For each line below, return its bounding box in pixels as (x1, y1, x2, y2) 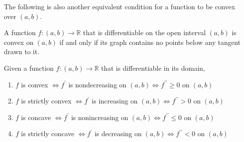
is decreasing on (94, 128, 142, 139)
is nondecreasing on (68, 79, 127, 89)
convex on (4, 37, 34, 47)
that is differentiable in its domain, (101, 62, 205, 73)
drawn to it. (4, 46, 39, 57)
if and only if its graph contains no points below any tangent (59, 37, 241, 47)
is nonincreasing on (71, 112, 129, 122)
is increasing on (92, 96, 138, 106)
